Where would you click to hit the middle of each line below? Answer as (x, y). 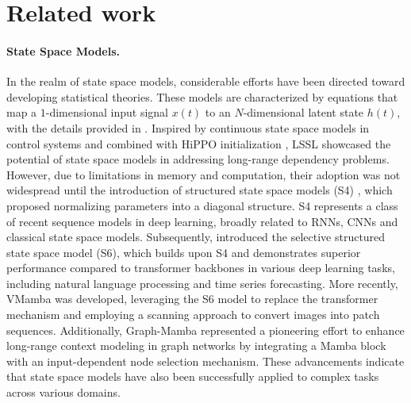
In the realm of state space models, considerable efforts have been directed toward (206, 81)
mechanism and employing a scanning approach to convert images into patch (193, 315)
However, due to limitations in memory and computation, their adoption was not (204, 174)
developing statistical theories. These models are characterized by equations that (202, 96)
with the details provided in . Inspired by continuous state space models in (188, 127)
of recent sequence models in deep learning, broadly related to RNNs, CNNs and (202, 221)
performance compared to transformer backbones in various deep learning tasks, (201, 268)
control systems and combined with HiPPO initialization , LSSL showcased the (199, 143)
